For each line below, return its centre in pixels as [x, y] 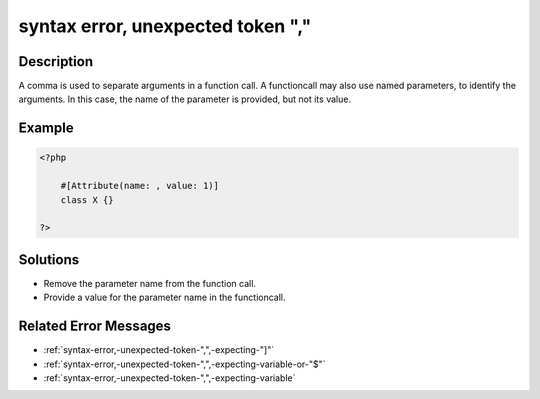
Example [46, 128]
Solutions [49, 259]
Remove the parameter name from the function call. [150, 283]
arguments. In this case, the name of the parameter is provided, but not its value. [185, 99]
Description [56, 61]
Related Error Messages [95, 326]
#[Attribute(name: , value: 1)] [140, 186]
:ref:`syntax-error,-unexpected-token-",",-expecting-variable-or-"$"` [184, 364]
